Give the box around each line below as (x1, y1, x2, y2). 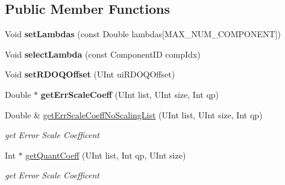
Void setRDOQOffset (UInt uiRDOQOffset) (5, 68, 175, 80)
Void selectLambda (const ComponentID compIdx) (5, 47, 201, 60)
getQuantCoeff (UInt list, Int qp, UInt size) (25, 148, 186, 161)
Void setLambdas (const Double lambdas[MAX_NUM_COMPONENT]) (5, 28, 281, 40)
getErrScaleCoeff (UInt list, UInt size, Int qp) (40, 88, 219, 100)
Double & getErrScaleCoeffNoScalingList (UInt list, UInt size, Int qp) (5, 108, 263, 121)
